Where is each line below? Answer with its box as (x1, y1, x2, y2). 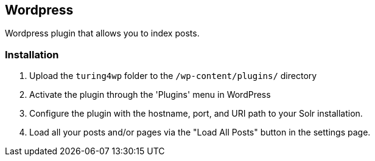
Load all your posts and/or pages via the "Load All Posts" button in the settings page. (29, 127, 371, 138)
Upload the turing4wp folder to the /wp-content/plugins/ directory (29, 70, 317, 81)
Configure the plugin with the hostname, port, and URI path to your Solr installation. (29, 108, 363, 119)
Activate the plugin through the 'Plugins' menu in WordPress (29, 89, 271, 100)
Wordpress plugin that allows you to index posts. (5, 28, 200, 39)
